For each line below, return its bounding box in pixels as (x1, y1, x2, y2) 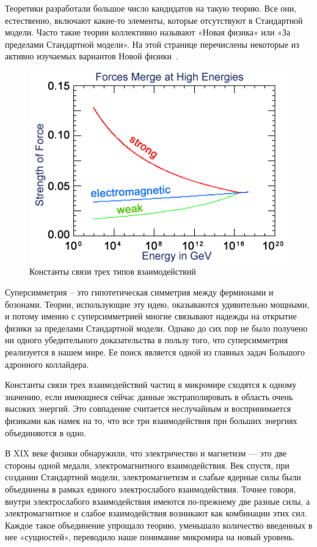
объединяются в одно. (5, 426, 86, 439)
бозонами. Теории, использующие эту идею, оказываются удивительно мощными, (5, 297, 310, 310)
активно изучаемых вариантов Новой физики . (5, 50, 178, 62)
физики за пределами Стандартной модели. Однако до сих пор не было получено (5, 321, 308, 334)
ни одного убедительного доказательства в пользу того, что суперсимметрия (5, 333, 288, 346)
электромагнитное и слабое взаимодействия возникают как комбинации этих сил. (5, 507, 307, 519)
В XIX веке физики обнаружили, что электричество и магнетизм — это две (5, 447, 287, 460)
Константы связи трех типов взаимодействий (29, 265, 196, 278)
